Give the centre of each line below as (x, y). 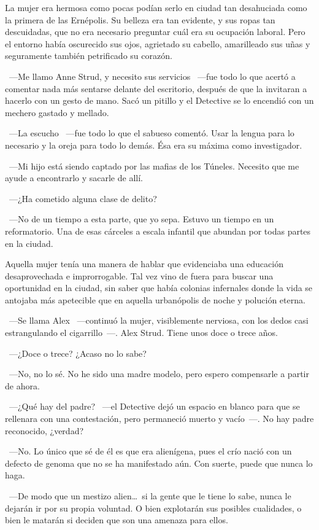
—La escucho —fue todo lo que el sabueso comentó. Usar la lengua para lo (152, 133)
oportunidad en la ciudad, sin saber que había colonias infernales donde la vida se (159, 288)
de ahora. (22, 385)
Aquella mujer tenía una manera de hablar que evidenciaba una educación (144, 264)
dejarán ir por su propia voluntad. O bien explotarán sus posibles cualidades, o (153, 508)
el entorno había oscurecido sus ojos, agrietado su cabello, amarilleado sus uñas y (158, 43)
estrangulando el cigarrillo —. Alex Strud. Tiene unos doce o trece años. (141, 333)
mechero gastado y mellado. (57, 112)
